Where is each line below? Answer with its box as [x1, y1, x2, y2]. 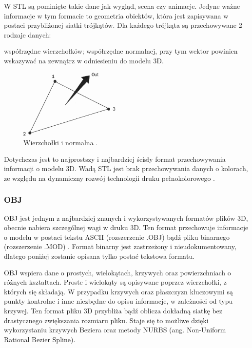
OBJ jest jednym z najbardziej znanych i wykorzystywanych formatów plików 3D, [4, 213, 248, 223]
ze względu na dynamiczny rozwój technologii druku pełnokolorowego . [4, 173, 215, 183]
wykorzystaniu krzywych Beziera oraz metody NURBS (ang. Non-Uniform [4, 325, 226, 335]
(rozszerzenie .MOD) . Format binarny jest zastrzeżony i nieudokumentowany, [4, 241, 236, 251]
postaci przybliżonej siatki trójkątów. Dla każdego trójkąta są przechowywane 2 [4, 20, 242, 30]
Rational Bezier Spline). [4, 334, 76, 344]
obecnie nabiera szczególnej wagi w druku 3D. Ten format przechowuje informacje [4, 222, 249, 232]
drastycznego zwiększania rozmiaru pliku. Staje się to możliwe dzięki [4, 315, 209, 325]
